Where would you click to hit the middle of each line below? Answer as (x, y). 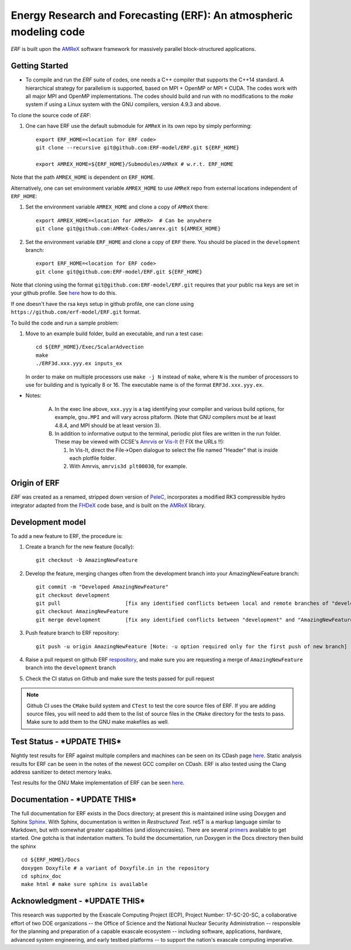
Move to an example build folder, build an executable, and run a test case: (114, 333)
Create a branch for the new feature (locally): (80, 547)
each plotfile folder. (93, 458)
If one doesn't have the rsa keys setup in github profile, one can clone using (102, 304)
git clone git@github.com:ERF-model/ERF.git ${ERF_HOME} (119, 272)
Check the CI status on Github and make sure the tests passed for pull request (120, 678)
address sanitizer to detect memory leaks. (61, 772)
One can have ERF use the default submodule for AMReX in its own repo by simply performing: (139, 126)
